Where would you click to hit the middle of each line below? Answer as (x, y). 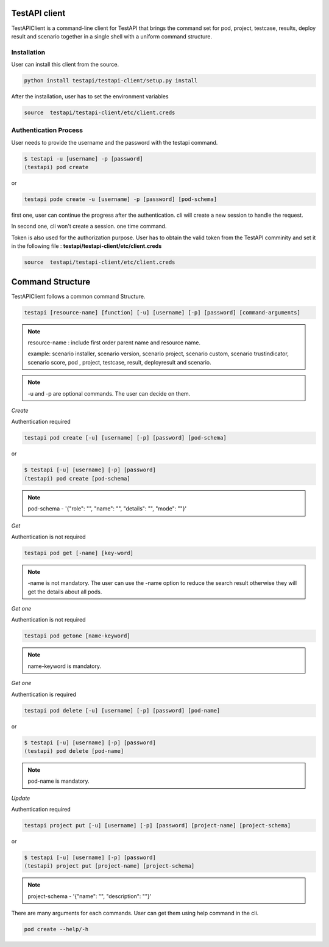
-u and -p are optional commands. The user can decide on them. (109, 393)
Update (21, 798)
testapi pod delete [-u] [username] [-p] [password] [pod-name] (122, 710)
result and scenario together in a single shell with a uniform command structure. (112, 36)
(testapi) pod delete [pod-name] (74, 751)
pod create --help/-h (56, 929)
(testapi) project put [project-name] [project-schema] (109, 866)
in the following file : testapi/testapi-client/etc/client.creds (87, 246)
